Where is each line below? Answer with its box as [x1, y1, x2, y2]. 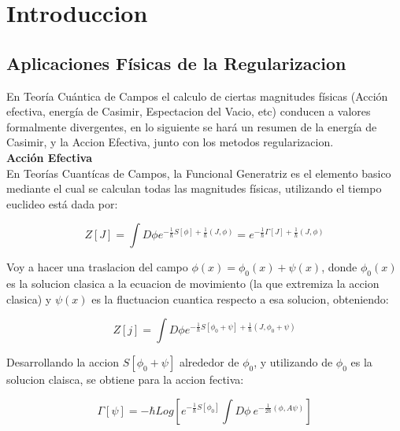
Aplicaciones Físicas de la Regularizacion [6, 50, 346, 75]
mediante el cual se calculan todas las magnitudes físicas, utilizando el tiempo [6, 180, 382, 197]
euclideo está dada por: [6, 195, 118, 212]
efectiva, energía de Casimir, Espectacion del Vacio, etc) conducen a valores [6, 103, 371, 120]
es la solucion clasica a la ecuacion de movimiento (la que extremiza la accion [6, 275, 380, 292]
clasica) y [6, 290, 52, 307]
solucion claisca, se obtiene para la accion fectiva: [6, 371, 244, 388]
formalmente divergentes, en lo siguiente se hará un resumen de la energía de [6, 118, 377, 134]
